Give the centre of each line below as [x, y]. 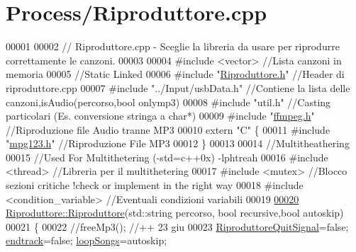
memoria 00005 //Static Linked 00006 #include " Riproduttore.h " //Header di [175, 74]
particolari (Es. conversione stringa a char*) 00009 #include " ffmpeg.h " [160, 116]
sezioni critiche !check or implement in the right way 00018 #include [155, 185]
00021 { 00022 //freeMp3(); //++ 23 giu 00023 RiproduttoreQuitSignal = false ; [177, 226]
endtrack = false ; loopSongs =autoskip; [87, 240]
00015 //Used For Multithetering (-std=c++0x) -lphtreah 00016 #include [167, 157]
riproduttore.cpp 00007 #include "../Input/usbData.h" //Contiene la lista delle [178, 87]
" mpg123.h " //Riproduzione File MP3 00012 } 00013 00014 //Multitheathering [178, 143]
